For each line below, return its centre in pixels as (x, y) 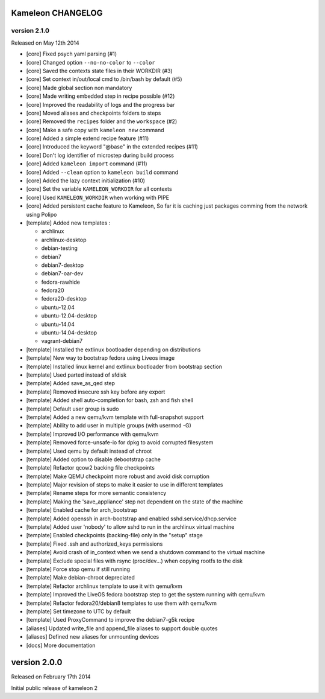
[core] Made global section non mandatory (79, 88)
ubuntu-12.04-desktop (69, 316)
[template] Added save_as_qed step (71, 383)
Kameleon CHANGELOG (57, 13)
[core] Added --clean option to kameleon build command (102, 172)
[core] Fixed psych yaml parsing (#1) (72, 54)
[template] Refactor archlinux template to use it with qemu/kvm (104, 586)
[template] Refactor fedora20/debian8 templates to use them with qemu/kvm (121, 603)
